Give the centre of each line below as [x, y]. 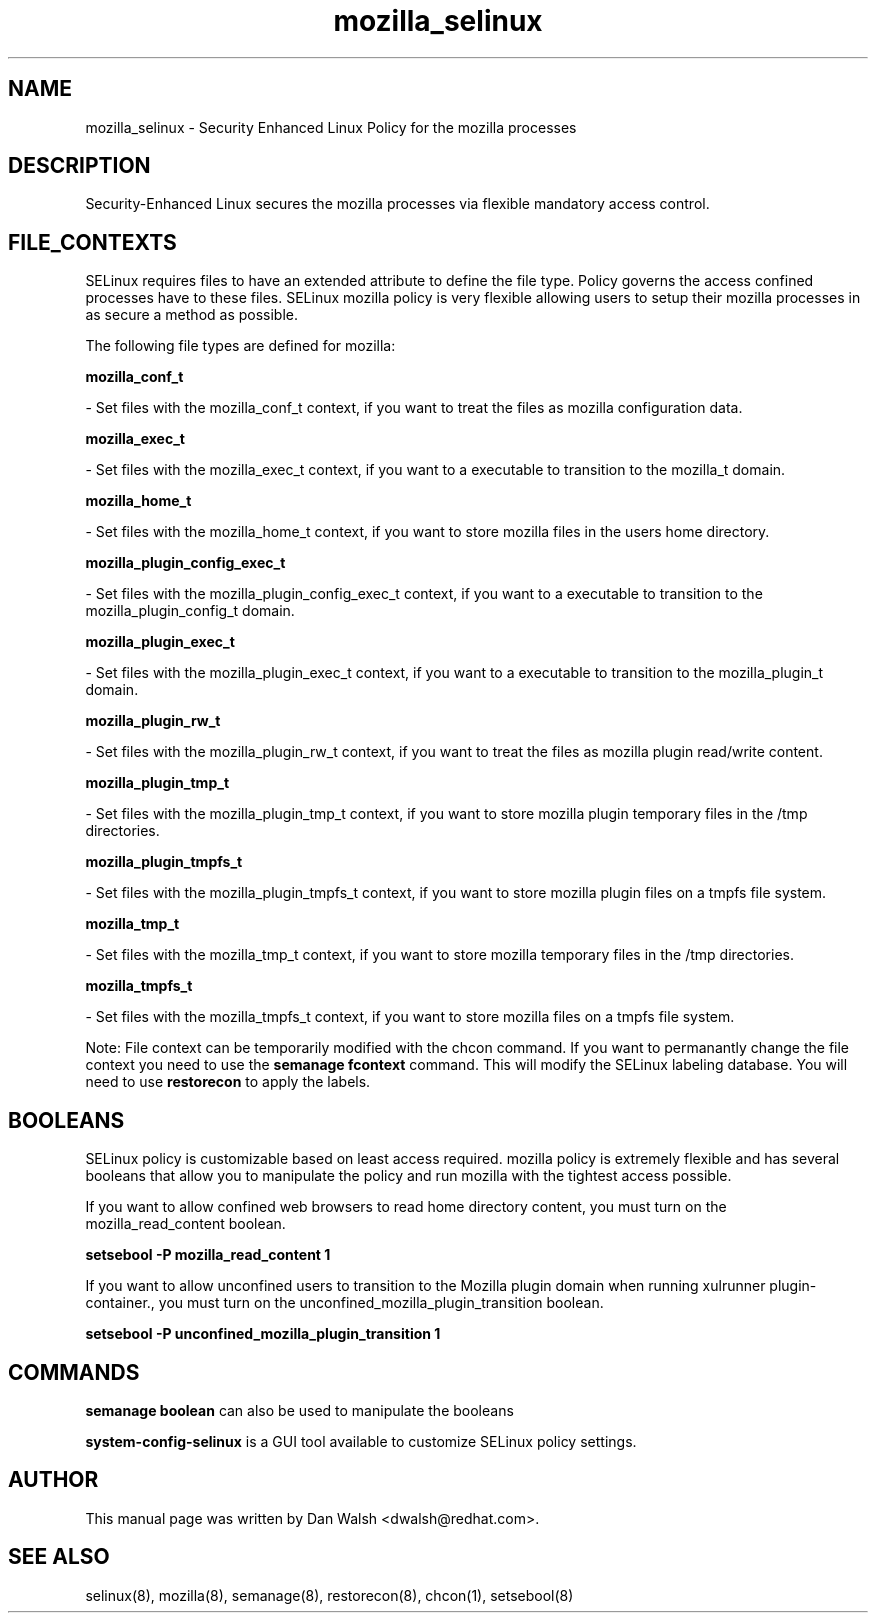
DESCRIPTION [79, 166]
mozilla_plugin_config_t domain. [190, 611]
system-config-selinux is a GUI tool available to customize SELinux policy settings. [361, 1441]
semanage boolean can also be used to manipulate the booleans [299, 1410]
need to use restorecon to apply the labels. [228, 1082]
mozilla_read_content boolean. [185, 1224]
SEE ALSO [59, 1557]
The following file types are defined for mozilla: [240, 346]
